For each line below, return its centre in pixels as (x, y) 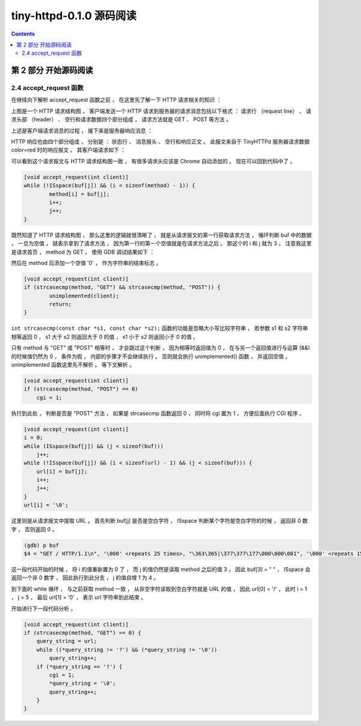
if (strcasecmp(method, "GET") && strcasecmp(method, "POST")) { (122, 287)
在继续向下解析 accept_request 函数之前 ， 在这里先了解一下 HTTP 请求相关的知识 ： (116, 100)
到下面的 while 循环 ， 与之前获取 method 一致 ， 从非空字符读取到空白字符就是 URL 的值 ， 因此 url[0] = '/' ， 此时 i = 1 (159, 589)
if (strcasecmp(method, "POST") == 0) (81, 389)
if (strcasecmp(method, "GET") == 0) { (82, 633)
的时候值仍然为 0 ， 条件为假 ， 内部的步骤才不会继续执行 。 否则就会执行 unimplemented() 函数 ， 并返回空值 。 (151, 356)
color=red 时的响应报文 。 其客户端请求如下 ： (69, 150)
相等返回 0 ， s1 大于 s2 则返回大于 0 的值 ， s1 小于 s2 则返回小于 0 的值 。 (105, 336)
